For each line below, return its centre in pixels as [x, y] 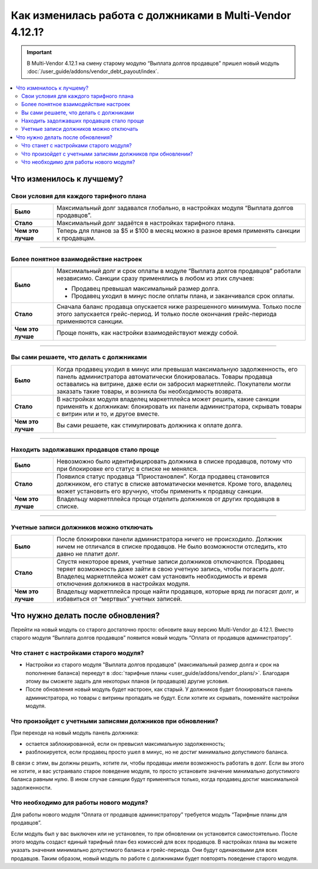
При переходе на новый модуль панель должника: [75, 733]
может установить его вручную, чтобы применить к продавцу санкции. [160, 491]
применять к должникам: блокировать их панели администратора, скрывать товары [179, 406]
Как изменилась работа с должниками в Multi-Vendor [151, 15]
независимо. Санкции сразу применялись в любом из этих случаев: [155, 278]
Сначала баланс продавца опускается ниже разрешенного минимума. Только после [179, 307]
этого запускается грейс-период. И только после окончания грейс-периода [166, 314]
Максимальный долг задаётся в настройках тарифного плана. [146, 223]
